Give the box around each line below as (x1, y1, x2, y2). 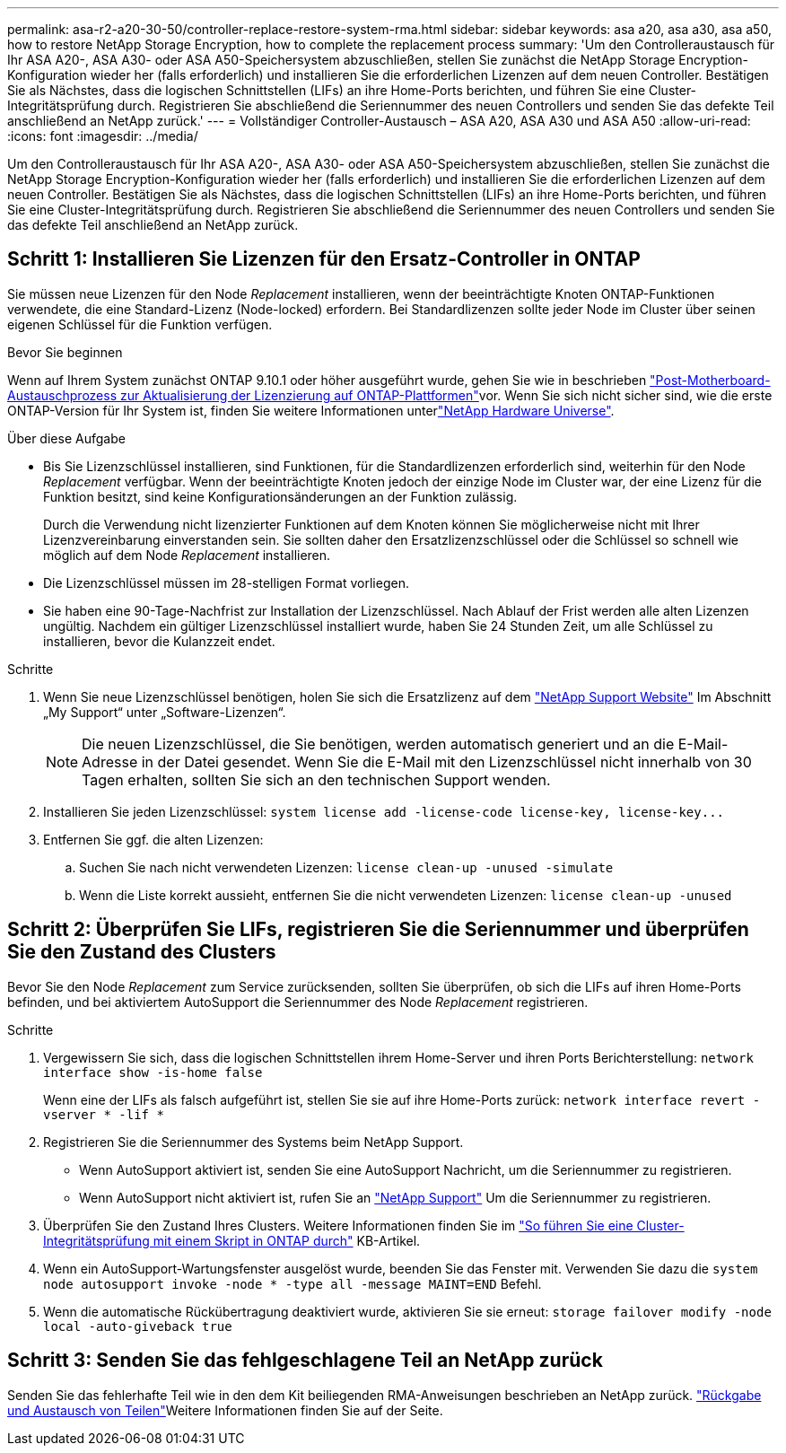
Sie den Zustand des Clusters (7, 941, 276, 964)
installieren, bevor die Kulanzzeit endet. (43, 633, 275, 649)
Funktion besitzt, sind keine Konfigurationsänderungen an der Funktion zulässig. (43, 488, 518, 504)
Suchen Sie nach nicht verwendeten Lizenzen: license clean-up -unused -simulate (79, 859, 614, 875)
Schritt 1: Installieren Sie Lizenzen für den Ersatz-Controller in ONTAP (7, 248, 641, 271)
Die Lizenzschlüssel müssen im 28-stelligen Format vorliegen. (43, 574, 409, 591)
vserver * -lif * (43, 1107, 164, 1122)
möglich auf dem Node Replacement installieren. (43, 547, 331, 563)
